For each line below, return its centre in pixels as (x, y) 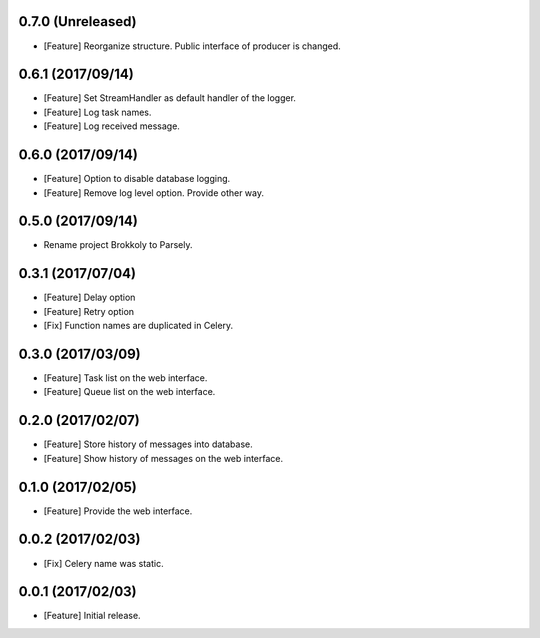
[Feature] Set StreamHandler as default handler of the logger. (170, 98)
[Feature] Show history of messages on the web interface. (163, 458)
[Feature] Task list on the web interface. (125, 378)
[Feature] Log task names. (97, 112)
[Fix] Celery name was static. (103, 563)
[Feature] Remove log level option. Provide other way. (154, 192)
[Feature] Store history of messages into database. (148, 444)
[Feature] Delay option (89, 297)
